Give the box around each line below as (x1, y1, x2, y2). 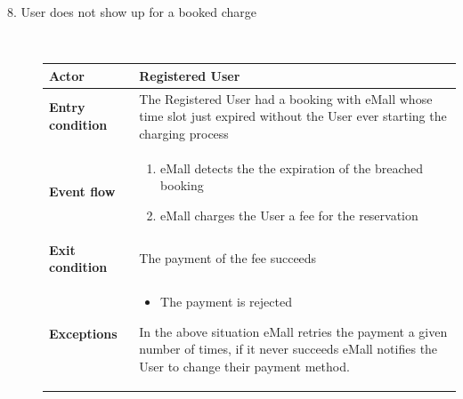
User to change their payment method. (139, 356, 350, 375)
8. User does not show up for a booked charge (7, 3, 256, 20)
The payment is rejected (160, 292, 292, 311)
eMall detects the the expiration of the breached (160, 158, 424, 177)
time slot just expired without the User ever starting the (139, 107, 447, 125)
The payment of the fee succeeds (139, 249, 317, 267)
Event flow (49, 182, 116, 201)
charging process (139, 124, 229, 142)
